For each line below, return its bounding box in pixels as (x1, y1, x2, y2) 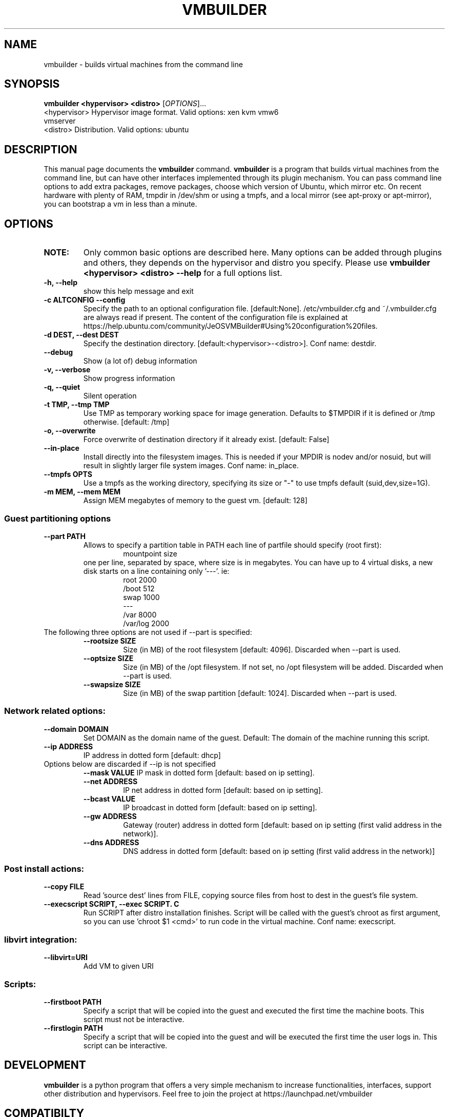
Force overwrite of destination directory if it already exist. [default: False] (83, 435, 330, 444)
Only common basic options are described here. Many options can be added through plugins (83, 247, 442, 258)
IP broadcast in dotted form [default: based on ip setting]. (123, 803, 317, 812)
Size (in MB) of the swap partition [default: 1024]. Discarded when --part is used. (123, 688, 397, 697)
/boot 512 (123, 584, 155, 593)
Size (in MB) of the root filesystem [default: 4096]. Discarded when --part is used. (123, 645, 401, 654)
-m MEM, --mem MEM (44, 487, 121, 496)
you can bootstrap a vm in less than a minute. (44, 200, 197, 209)
